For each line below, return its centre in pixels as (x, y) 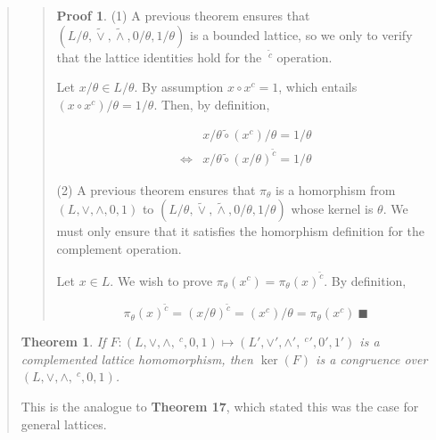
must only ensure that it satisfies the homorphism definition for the (241, 231)
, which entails (318, 87)
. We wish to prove (161, 280)
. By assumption (179, 87)
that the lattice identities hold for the (159, 57)
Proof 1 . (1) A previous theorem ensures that (183, 15)
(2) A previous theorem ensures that (156, 189)
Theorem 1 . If (63, 342)
